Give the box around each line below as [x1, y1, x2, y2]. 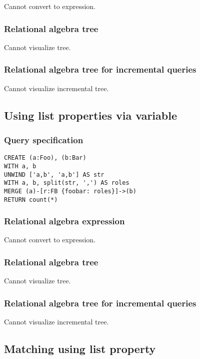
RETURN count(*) [4, 196, 58, 203]
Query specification [4, 133, 83, 146]
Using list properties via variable [4, 107, 177, 123]
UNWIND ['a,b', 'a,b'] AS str [4, 171, 104, 178]
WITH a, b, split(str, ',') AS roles [4, 179, 129, 187]
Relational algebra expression [4, 215, 125, 227]
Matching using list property [4, 340, 156, 356]
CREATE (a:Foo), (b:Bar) [4, 154, 86, 162]
